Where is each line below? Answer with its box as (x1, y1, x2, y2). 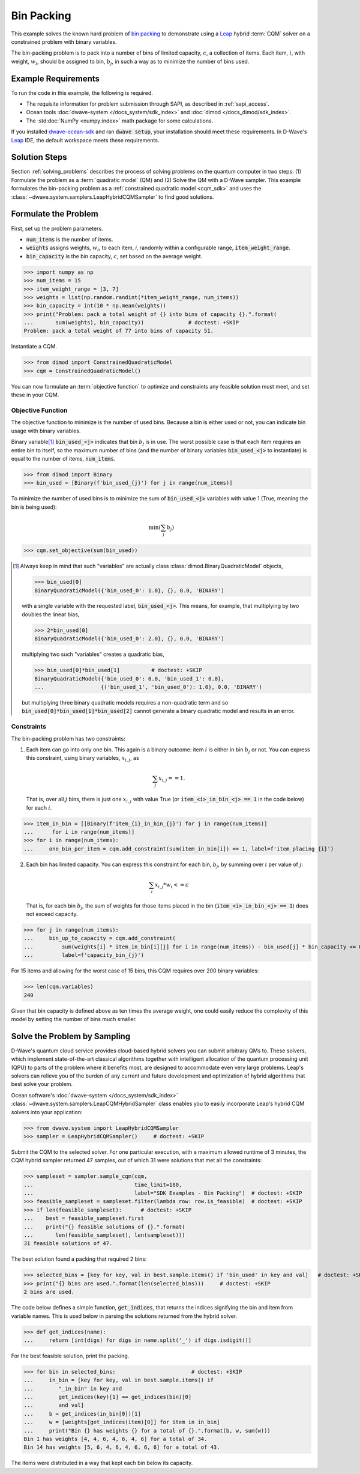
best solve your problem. (11, 1081, 73, 1088)
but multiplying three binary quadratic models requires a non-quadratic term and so (22, 699, 229, 706)
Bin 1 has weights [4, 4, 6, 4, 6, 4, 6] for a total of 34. (23, 1436, 208, 1443)
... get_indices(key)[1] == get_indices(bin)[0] (23, 1394, 192, 1401)
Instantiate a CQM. (11, 343, 57, 350)
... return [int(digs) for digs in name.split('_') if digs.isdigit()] (23, 1336, 252, 1344)
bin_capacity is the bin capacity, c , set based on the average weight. (26, 252, 203, 259)
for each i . (26, 804, 52, 811)
